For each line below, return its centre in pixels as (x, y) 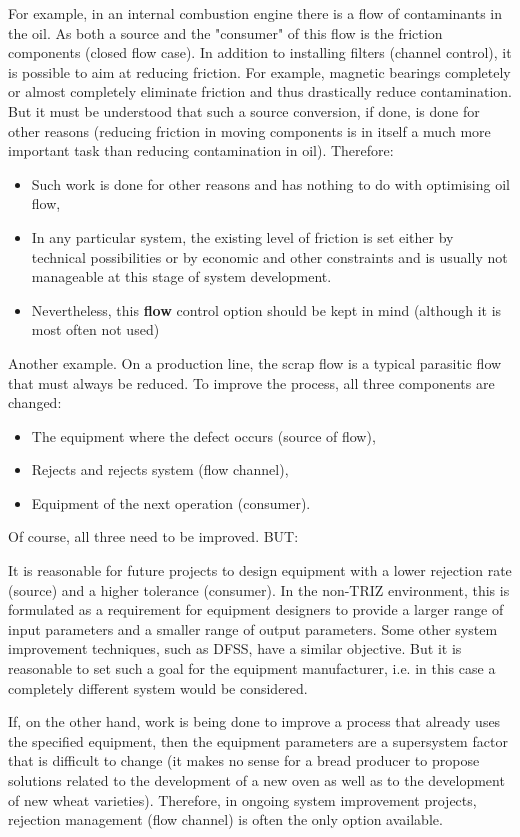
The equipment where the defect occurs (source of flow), (203, 435)
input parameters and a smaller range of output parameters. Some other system (253, 628)
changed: (35, 402)
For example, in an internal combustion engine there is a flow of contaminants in (255, 13)
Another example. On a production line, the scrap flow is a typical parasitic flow (255, 362)
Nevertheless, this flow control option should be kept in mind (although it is (266, 309)
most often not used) (95, 329)
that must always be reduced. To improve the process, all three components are (251, 382)
